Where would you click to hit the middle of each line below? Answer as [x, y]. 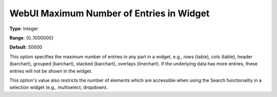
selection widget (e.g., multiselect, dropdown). [59, 87]
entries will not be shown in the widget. [51, 71]
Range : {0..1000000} [32, 38]
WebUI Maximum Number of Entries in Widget [110, 13]
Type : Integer [24, 29]
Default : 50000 [26, 47]
